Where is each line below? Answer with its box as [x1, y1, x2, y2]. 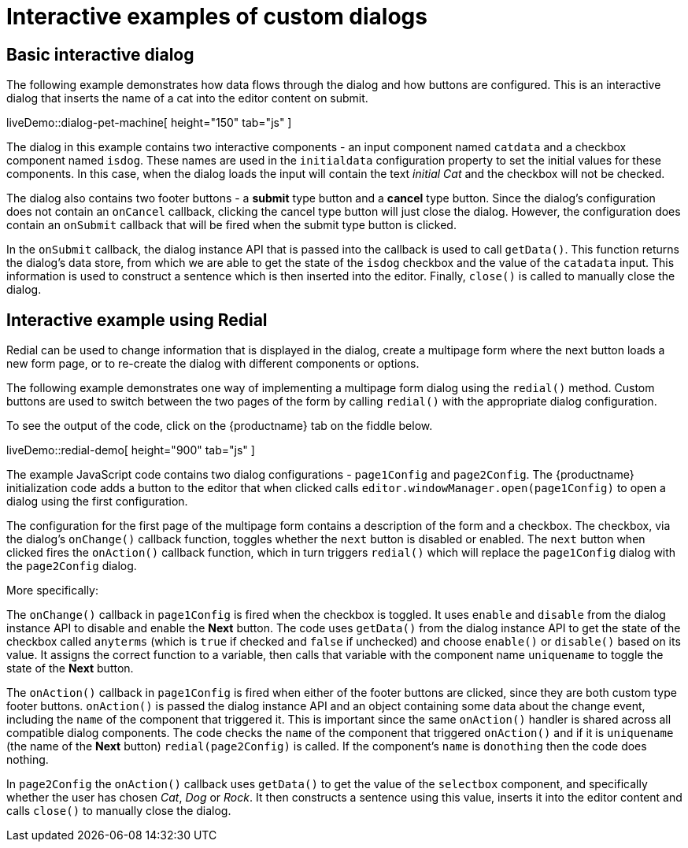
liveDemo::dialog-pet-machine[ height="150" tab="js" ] [6, 116, 292, 130]
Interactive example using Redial [6, 309, 268, 330]
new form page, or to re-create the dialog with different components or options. [6, 357, 420, 371]
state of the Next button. [6, 661, 134, 676]
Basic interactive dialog [6, 44, 194, 65]
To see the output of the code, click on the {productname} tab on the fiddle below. [6, 419, 433, 433]
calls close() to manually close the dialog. [6, 804, 231, 818]
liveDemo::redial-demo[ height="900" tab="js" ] [6, 443, 255, 457]
